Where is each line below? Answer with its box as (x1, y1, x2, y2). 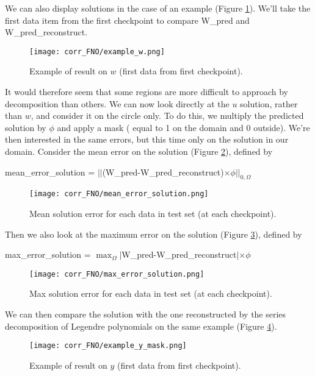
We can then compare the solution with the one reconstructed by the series (5, 308, 286, 321)
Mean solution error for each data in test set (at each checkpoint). (29, 207, 277, 220)
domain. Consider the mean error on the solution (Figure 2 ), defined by (5, 145, 273, 157)
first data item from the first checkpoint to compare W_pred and (5, 13, 250, 26)
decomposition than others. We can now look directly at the (5, 97, 230, 110)
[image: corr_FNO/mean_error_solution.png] (29, 190, 209, 199)
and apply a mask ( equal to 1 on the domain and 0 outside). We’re (57, 121, 310, 133)
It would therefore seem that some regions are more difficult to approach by (5, 85, 288, 98)
